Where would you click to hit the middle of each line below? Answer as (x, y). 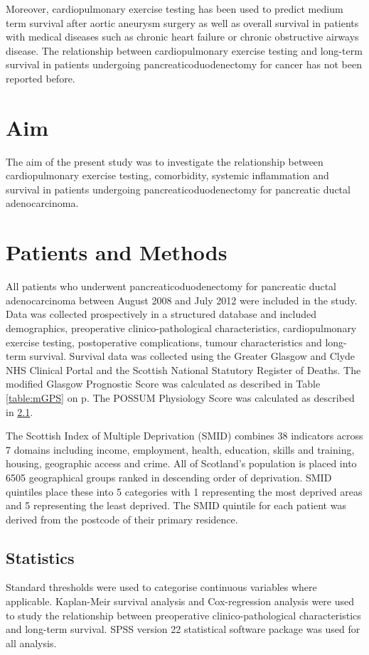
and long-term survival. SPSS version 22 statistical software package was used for (183, 629)
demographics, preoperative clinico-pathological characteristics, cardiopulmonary (181, 327)
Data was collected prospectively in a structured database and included (161, 314)
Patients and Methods (117, 252)
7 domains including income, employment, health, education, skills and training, (180, 449)
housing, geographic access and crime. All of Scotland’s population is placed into (181, 463)
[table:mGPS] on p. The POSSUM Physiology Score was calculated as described (180, 397)
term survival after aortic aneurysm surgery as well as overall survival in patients (182, 22)
